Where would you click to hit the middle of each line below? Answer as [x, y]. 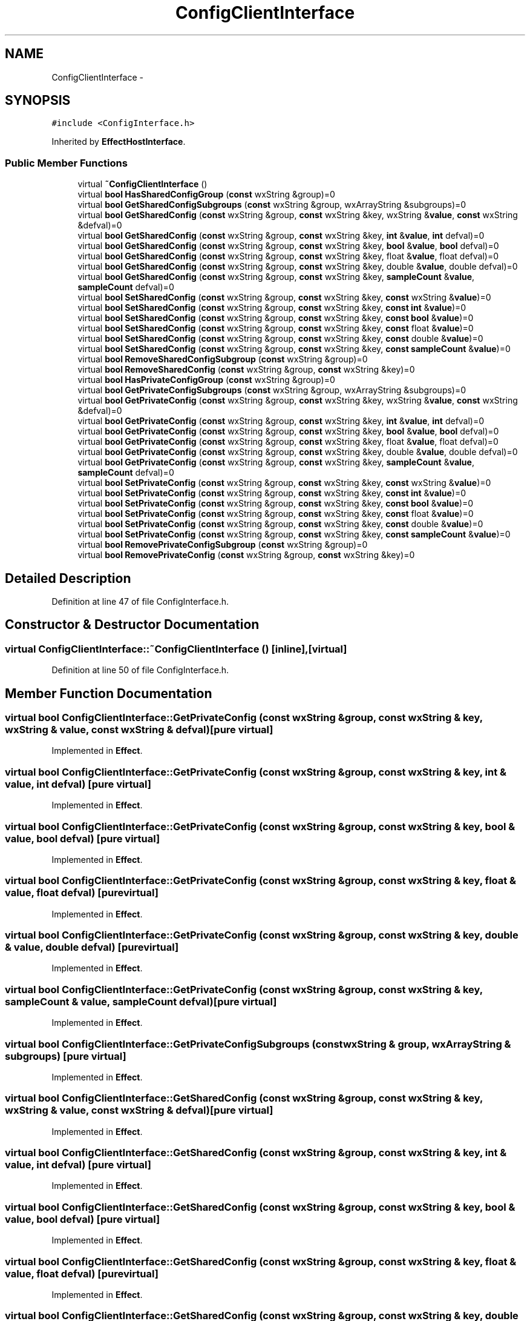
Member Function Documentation [109, 693]
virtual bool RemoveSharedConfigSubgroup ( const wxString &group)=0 [223, 359]
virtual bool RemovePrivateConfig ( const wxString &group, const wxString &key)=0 [246, 555]
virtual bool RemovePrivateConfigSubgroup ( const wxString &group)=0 [223, 545]
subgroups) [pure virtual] [66, 1056]
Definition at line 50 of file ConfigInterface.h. [140, 670]
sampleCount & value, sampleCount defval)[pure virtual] [141, 1001]
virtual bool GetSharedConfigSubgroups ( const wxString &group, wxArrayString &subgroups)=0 [272, 205]
